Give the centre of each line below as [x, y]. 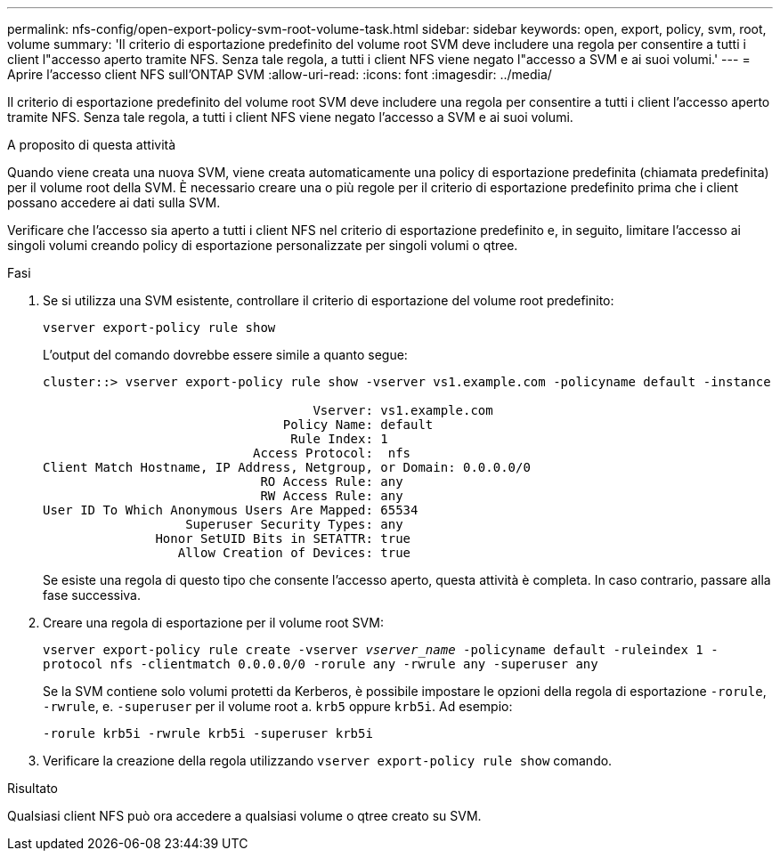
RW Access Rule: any [332, 496]
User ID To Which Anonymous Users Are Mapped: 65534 [231, 510]
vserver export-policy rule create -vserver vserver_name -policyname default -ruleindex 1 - [381, 650]
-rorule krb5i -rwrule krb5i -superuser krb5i [208, 733]
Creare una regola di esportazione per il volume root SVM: [213, 623]
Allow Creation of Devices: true [294, 553]
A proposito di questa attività [92, 145]
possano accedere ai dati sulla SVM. [114, 202]
